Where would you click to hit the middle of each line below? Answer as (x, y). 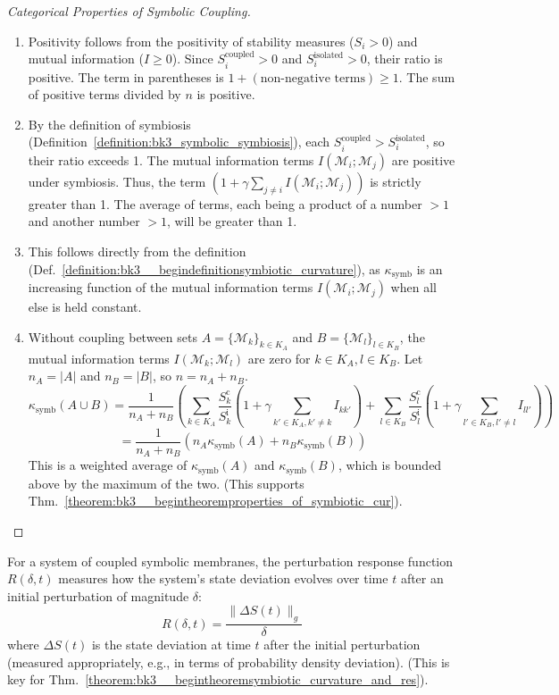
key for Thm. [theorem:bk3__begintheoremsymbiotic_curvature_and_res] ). (218, 679)
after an (422, 578)
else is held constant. (85, 307)
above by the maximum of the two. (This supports (166, 483)
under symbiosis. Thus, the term (117, 181)
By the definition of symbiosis (109, 124)
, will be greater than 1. (232, 221)
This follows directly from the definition (137, 251)
